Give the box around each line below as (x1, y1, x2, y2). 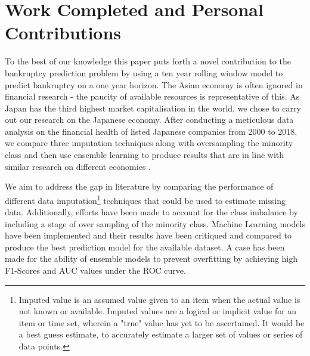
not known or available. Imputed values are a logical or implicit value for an (18, 305, 297, 317)
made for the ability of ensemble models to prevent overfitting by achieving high (5, 252, 298, 265)
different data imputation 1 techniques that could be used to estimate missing (5, 192, 286, 206)
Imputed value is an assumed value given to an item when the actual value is (18, 293, 300, 305)
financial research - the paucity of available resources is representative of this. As (5, 90, 300, 103)
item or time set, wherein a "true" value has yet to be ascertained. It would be (18, 316, 305, 329)
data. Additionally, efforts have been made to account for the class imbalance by (5, 206, 298, 218)
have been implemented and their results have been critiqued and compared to (5, 229, 292, 242)
